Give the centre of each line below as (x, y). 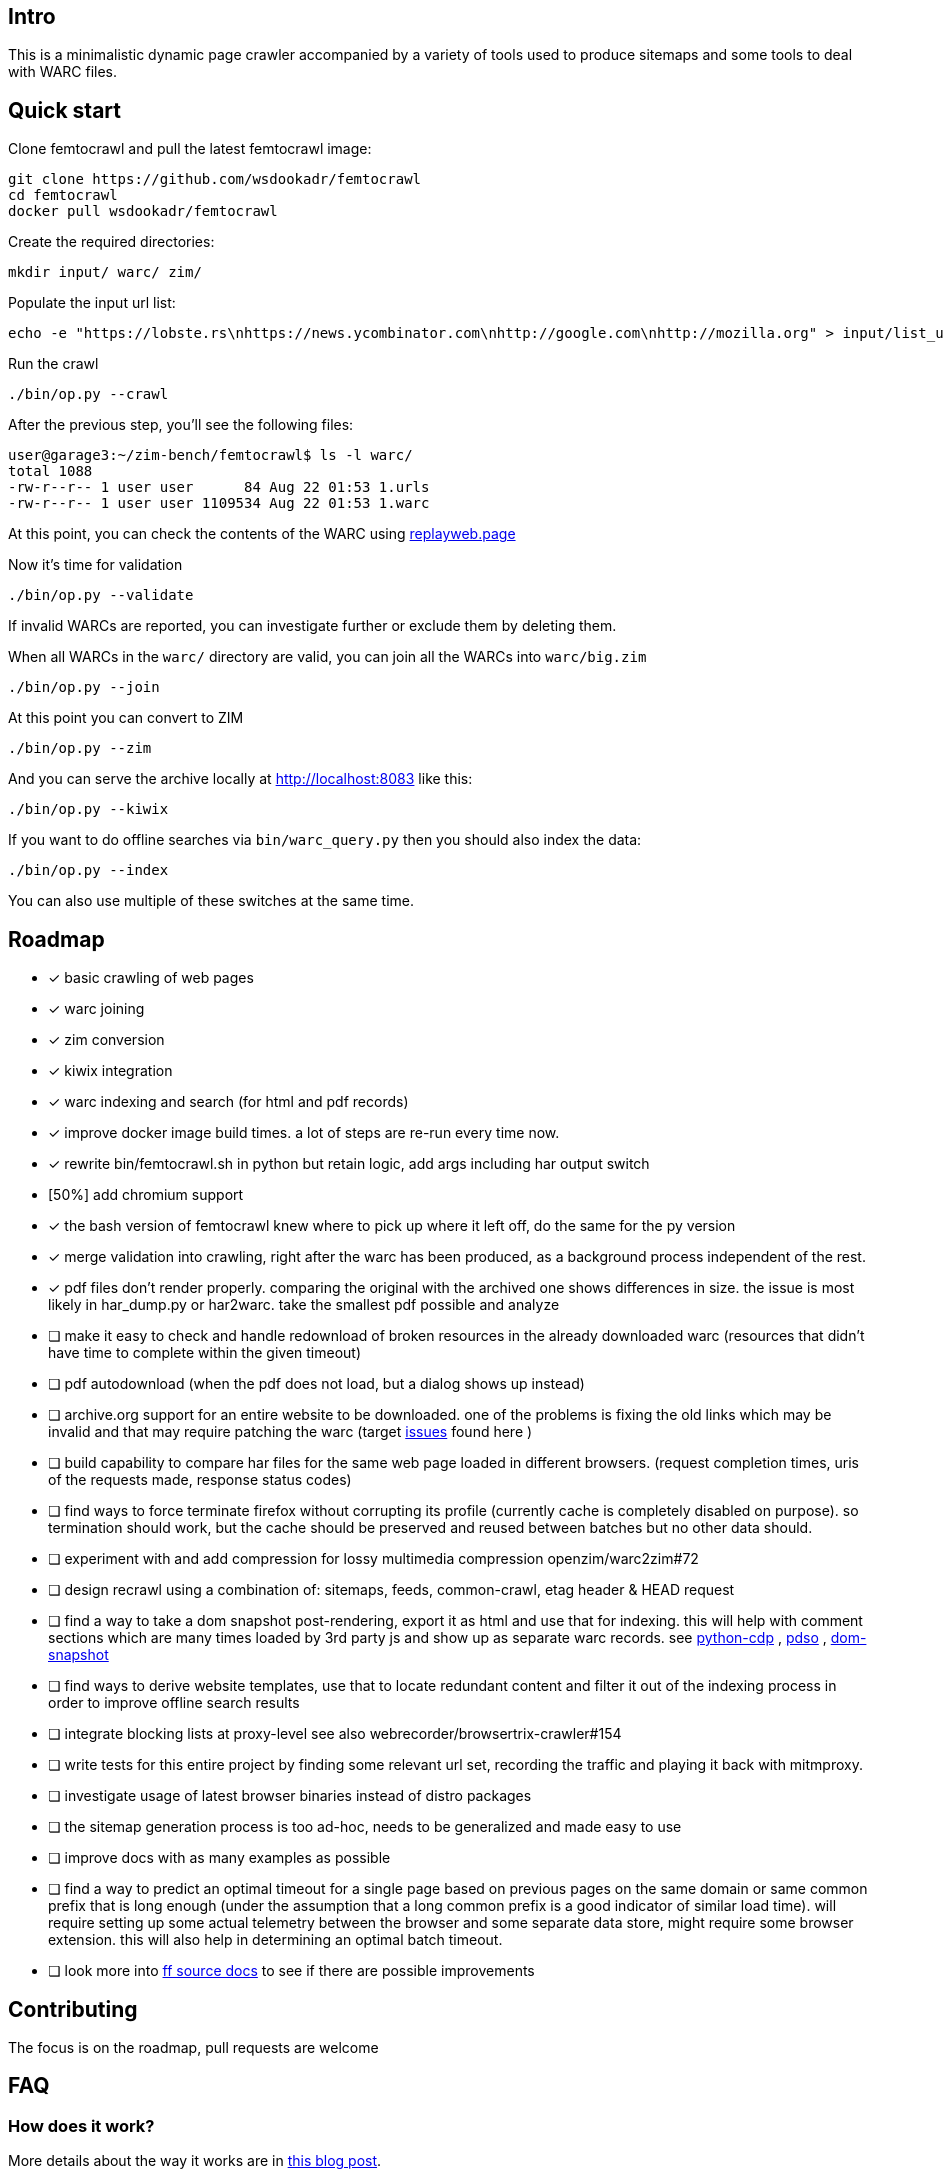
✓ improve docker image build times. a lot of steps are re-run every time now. (304, 1133)
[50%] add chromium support (146, 1195)
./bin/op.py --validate (101, 595)
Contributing (73, 2009)
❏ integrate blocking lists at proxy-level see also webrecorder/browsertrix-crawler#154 (335, 1734)
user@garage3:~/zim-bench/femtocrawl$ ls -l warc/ (210, 455)
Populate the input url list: (92, 303)
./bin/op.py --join (84, 687)
